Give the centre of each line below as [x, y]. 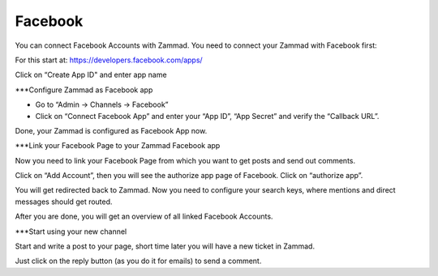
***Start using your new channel [71, 231]
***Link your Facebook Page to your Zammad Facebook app [118, 146]
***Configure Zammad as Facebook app [84, 90]
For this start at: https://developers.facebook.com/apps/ [109, 60]
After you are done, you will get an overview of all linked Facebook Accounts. [144, 217]
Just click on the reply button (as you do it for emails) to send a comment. [138, 261]
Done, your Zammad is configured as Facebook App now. [111, 130]
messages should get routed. [64, 202]
